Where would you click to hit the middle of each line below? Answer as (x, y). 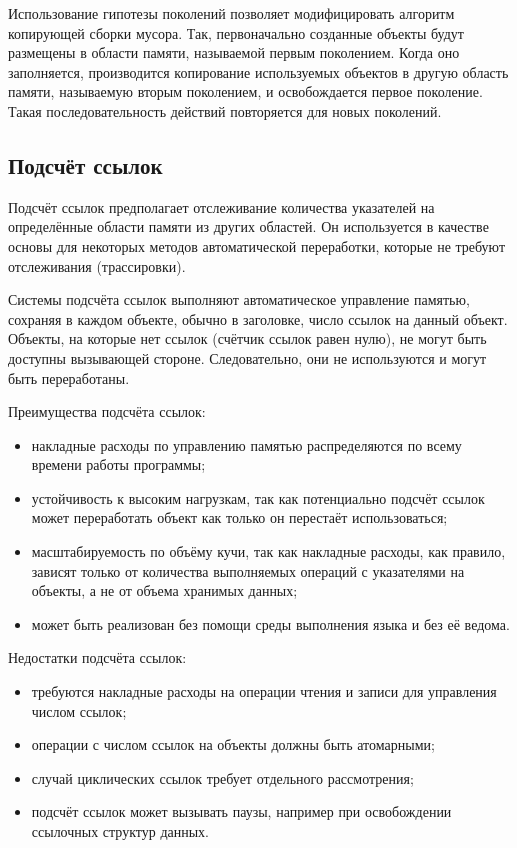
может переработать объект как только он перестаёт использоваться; (239, 517)
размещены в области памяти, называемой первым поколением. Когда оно (234, 52)
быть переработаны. (69, 377)
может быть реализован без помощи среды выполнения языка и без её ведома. (270, 623)
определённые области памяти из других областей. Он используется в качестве (248, 226)
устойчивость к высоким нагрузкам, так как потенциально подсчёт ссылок (258, 497)
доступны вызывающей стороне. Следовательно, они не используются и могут (247, 357)
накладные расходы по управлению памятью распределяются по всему (246, 444)
